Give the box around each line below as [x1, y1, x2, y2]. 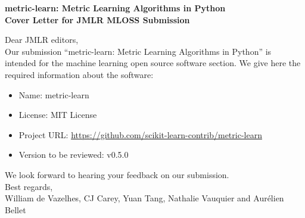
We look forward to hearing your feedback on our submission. [5, 168, 229, 180]
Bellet [5, 203, 26, 216]
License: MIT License [18, 108, 97, 121]
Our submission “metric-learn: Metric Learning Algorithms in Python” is [5, 45, 272, 57]
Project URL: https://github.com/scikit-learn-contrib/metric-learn [18, 128, 262, 141]
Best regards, [5, 180, 53, 192]
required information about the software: [5, 68, 154, 80]
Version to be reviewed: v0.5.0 [18, 148, 129, 161]
